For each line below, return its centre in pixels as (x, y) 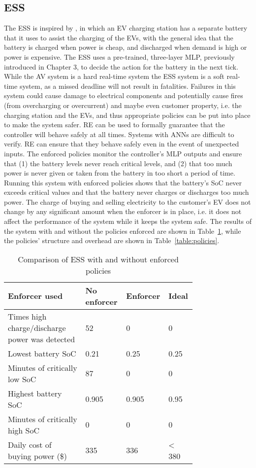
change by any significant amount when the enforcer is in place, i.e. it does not (123, 211)
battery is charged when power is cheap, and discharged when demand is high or (126, 47)
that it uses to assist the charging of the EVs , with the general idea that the (119, 37)
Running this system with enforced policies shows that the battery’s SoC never (123, 182)
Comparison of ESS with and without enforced (98, 259)
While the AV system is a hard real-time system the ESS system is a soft (114, 76)
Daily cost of (30, 444)
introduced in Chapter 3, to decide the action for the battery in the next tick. (121, 66)
